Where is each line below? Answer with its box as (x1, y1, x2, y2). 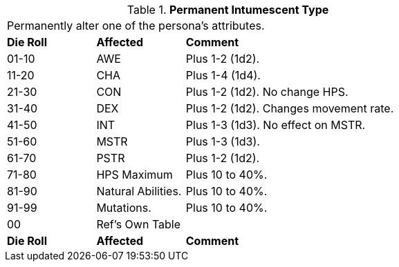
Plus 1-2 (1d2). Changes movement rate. (185, 101, 394, 115)
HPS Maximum (96, 168, 173, 181)
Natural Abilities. (96, 184, 182, 198)
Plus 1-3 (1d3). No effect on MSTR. (185, 118, 366, 132)
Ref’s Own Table (96, 217, 181, 231)
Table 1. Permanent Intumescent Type (127, 3, 329, 17)
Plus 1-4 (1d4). (185, 68, 261, 82)
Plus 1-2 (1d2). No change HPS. (185, 85, 349, 99)
